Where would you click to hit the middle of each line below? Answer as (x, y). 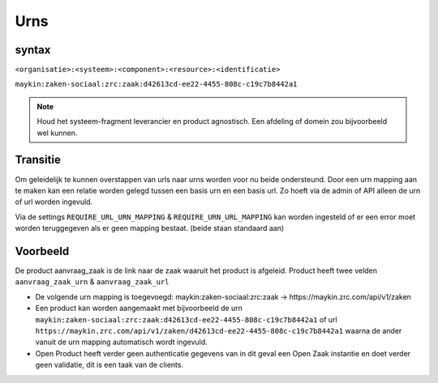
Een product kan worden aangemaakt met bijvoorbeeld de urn (139, 309)
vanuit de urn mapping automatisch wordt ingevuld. (122, 342)
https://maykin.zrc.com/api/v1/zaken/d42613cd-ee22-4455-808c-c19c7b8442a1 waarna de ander (219, 330)
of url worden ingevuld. (54, 202)
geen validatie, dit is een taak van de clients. (109, 365)
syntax (33, 50)
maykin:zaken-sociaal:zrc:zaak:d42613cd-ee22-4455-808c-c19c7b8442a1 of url (186, 319)
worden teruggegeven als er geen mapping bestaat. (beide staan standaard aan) (150, 228)
